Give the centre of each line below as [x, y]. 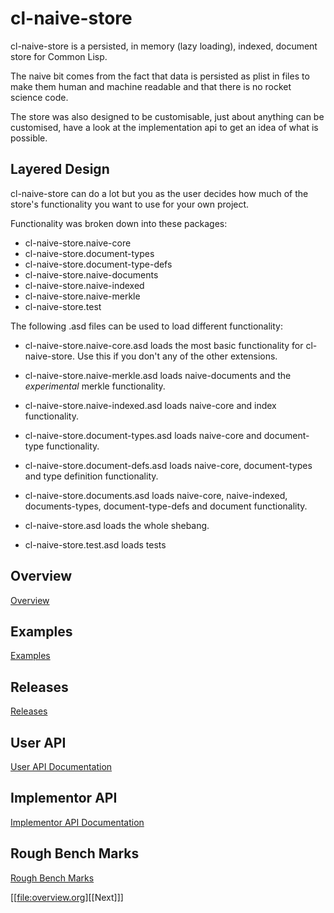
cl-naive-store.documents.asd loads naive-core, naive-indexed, [156, 495]
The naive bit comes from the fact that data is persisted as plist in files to [160, 76]
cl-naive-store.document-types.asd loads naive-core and [143, 435]
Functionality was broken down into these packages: [119, 223]
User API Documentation [61, 766]
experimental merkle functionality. [95, 386]
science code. [39, 97]
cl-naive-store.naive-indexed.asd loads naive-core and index [150, 405]
